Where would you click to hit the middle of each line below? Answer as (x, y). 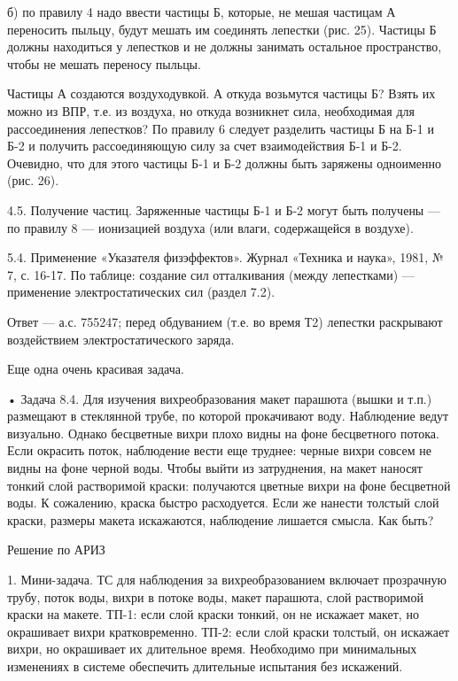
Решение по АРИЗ (56, 549)
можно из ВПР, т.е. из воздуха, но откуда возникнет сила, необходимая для (211, 110)
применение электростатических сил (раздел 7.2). (141, 292)
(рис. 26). (33, 180)
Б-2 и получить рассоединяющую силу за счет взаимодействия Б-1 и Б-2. (205, 146)
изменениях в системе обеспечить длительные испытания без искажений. (205, 666)
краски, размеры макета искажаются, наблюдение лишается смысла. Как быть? (221, 519)
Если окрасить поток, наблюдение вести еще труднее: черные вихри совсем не (219, 450)
